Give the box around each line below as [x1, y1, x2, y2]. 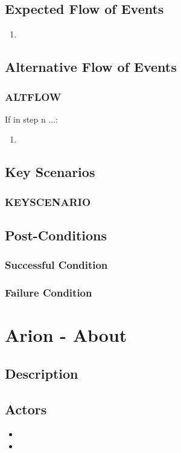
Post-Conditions [5, 226, 107, 244]
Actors [5, 399, 47, 418]
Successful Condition [5, 257, 108, 272]
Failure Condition [5, 285, 92, 300]
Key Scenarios [5, 162, 95, 181]
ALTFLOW [5, 89, 62, 104]
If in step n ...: [5, 112, 58, 125]
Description [5, 364, 78, 382]
